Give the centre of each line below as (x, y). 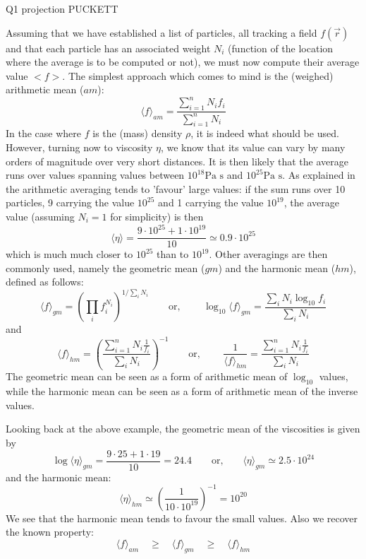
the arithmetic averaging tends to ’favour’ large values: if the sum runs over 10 (176, 188)
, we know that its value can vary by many (253, 147)
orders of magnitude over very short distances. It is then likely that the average (177, 161)
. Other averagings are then (268, 254)
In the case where (44, 133)
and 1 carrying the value (211, 202)
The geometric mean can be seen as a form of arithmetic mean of (147, 376)
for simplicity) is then (157, 216)
